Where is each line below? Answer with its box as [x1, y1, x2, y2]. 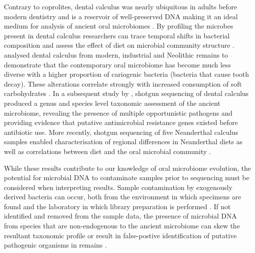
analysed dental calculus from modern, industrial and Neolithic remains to [4, 49, 228, 60]
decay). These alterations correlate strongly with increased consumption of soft [4, 78, 242, 89]
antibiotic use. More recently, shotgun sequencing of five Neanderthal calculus [4, 126, 238, 137]
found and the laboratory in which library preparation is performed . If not [4, 201, 231, 211]
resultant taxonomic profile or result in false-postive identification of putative [4, 230, 237, 240]
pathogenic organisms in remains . [4, 240, 107, 250]
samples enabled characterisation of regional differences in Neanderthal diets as [4, 136, 243, 147]
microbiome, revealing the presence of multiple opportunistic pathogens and [4, 107, 233, 118]
